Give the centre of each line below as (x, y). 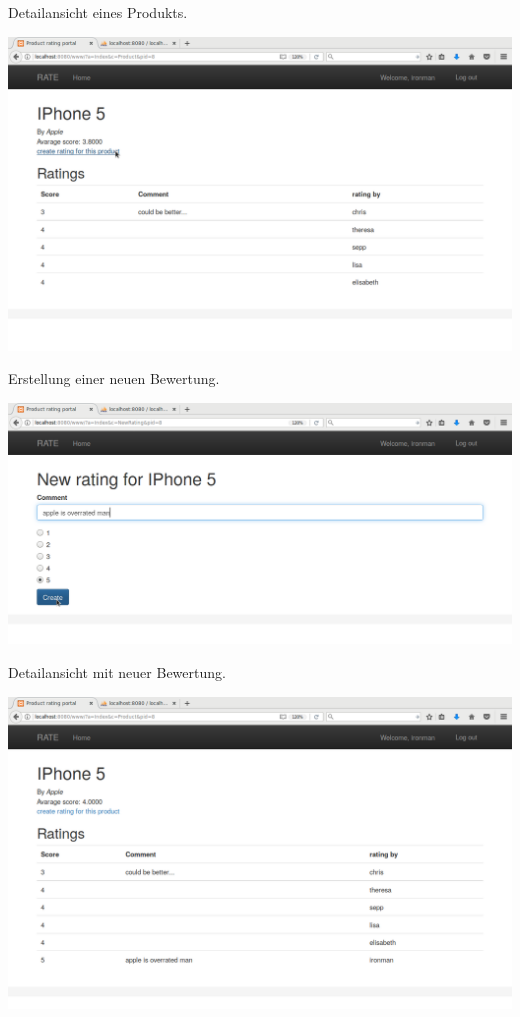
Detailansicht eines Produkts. (98, 12)
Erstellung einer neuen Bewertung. (114, 378)
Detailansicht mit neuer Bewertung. (117, 672)
